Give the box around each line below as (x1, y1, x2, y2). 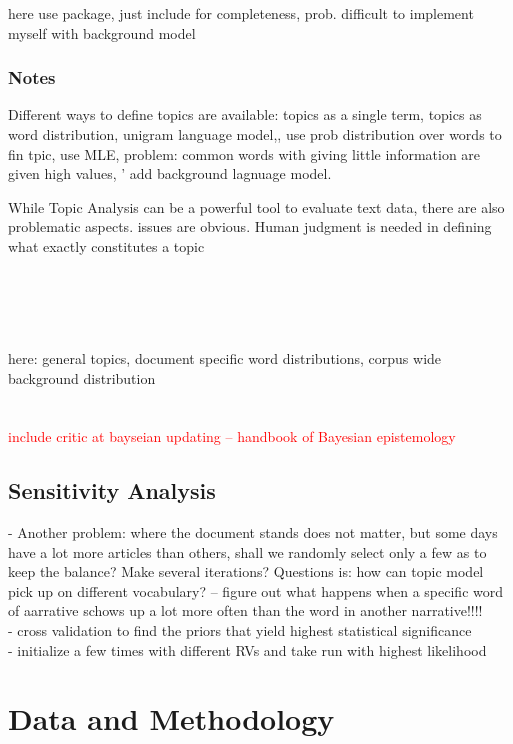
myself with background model (8, 22, 196, 43)
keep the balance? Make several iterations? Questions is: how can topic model (8, 561, 484, 582)
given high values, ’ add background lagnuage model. (8, 163, 332, 184)
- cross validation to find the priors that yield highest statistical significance (8, 620, 472, 641)
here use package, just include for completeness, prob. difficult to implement (8, 3, 474, 23)
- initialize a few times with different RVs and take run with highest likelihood (8, 639, 487, 660)
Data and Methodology (8, 698, 335, 739)
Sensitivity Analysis (8, 475, 216, 506)
